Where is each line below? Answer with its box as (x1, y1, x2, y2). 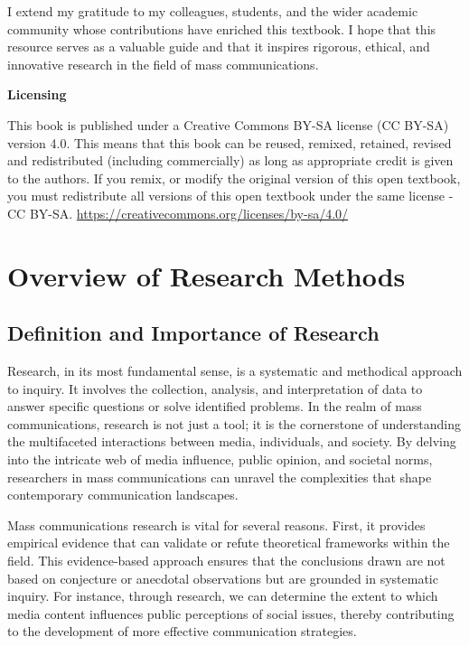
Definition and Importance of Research (7, 319, 380, 347)
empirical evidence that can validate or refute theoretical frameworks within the (7, 533, 450, 552)
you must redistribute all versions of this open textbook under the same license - (7, 186, 454, 205)
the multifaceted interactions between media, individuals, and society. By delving (7, 432, 456, 451)
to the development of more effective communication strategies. (7, 622, 357, 641)
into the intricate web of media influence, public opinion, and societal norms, (7, 450, 433, 469)
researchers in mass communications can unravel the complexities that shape (7, 467, 432, 486)
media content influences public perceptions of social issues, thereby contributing (7, 604, 455, 623)
